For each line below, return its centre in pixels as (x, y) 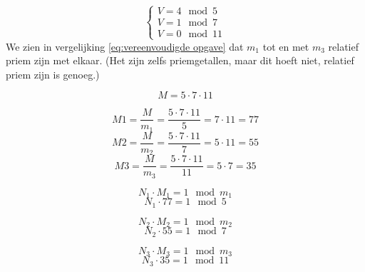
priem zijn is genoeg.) (53, 74)
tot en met (286, 46)
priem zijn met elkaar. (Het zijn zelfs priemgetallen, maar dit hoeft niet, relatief (180, 60)
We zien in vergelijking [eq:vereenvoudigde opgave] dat (125, 46)
